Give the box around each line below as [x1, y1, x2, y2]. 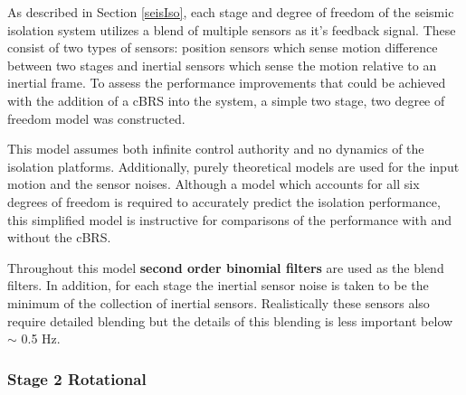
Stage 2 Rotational [7, 367, 147, 390]
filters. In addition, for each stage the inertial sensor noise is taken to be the [7, 276, 429, 295]
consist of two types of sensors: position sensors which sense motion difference [7, 38, 438, 57]
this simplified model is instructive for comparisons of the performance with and [7, 210, 452, 229]
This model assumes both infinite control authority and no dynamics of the [7, 139, 424, 158]
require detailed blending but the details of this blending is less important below [7, 311, 453, 330]
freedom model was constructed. [7, 108, 185, 127]
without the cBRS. [7, 228, 111, 247]
